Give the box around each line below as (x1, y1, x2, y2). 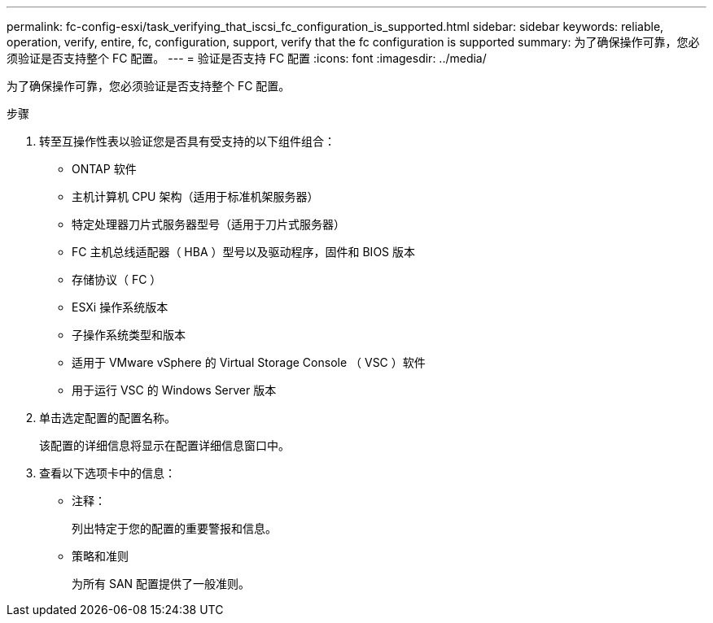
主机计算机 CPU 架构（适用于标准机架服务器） (72, 190, 319, 203)
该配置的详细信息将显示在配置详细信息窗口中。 (39, 438, 290, 452)
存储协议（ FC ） (72, 272, 162, 286)
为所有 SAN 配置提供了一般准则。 (72, 577, 251, 590)
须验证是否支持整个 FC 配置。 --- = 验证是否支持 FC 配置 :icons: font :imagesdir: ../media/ (7, 51, 487, 65)
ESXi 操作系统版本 (72, 300, 168, 314)
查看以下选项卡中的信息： (39, 466, 176, 480)
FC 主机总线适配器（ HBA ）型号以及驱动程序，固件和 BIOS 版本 (72, 245, 416, 259)
